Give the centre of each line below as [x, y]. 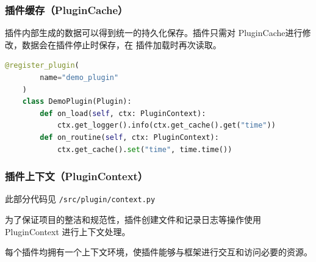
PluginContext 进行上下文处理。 [68, 231]
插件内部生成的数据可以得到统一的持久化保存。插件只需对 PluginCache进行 [154, 33]
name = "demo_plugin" [79, 78]
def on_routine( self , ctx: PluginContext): [129, 137]
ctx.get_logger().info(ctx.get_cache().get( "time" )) [166, 126]
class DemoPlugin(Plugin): [77, 102]
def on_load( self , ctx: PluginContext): [123, 113]
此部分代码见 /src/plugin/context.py [80, 199]
